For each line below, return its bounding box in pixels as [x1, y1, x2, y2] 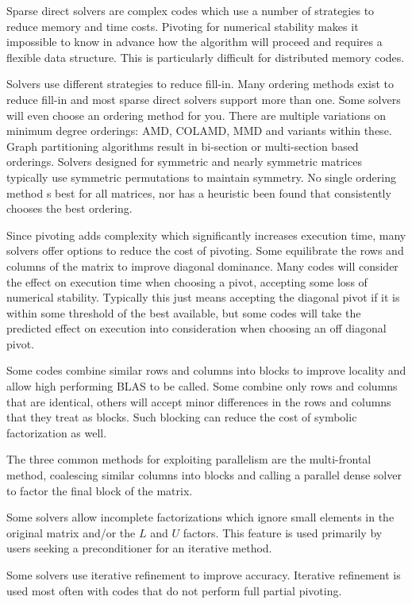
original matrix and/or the [6, 524, 136, 541]
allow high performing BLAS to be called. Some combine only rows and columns [6, 378, 398, 394]
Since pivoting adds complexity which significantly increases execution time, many [6, 226, 406, 243]
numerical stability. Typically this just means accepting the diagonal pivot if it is [6, 289, 400, 306]
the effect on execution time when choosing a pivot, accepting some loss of [6, 273, 368, 290]
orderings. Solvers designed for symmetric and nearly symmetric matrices [6, 153, 362, 170]
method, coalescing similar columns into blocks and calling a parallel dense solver [6, 467, 402, 483]
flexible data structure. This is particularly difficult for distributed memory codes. [6, 48, 405, 65]
